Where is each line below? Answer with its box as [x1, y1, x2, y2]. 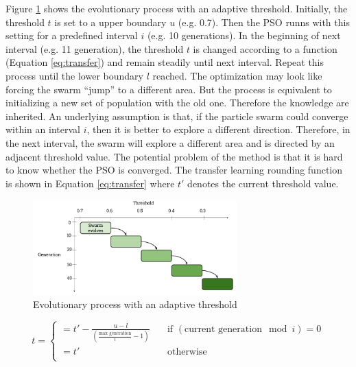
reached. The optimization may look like [152, 68, 322, 82]
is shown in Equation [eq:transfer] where [5, 176, 175, 190]
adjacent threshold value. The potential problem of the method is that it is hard [5, 149, 343, 163]
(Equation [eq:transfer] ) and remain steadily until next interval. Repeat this [5, 55, 324, 69]
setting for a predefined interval [5, 28, 138, 43]
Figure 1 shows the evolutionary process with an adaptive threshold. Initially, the [5, 1, 348, 15]
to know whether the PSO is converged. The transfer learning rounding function [5, 163, 343, 177]
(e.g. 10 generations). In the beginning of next [147, 28, 341, 43]
